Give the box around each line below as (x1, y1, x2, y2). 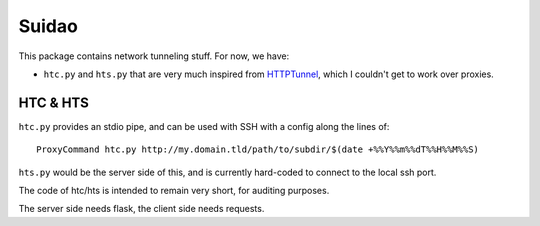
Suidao (18, 15, 79, 37)
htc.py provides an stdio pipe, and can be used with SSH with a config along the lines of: (18, 120, 390, 132)
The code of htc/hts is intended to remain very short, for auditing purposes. (18, 185, 330, 197)
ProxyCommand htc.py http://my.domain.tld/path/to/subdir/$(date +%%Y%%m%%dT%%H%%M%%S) (36, 144, 480, 155)
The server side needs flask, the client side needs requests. (18, 203, 265, 215)
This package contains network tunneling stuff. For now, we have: (18, 50, 290, 62)
